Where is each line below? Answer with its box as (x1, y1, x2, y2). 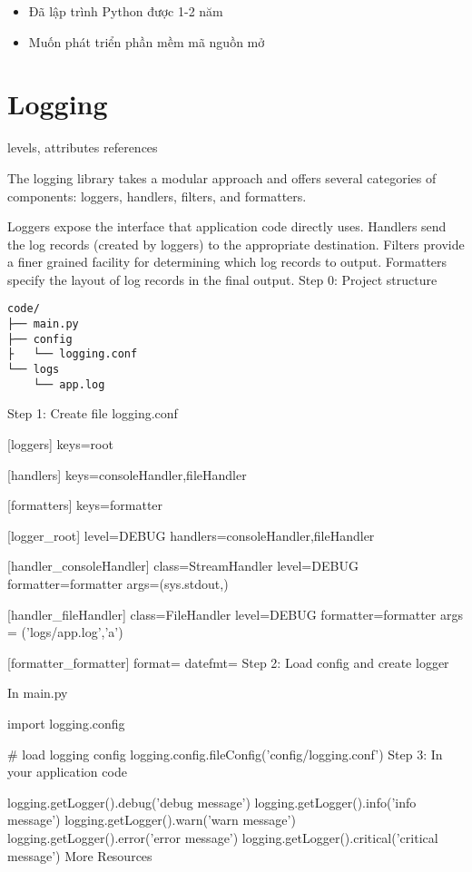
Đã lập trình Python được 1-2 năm (28, 2, 223, 20)
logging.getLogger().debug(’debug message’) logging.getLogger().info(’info (7, 792, 417, 811)
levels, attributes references (7, 138, 158, 157)
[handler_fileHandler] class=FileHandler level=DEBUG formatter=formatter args (7, 604, 463, 623)
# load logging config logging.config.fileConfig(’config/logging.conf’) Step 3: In (7, 744, 443, 763)
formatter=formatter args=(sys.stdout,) (7, 573, 229, 593)
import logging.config (7, 713, 125, 732)
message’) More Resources (7, 846, 152, 865)
